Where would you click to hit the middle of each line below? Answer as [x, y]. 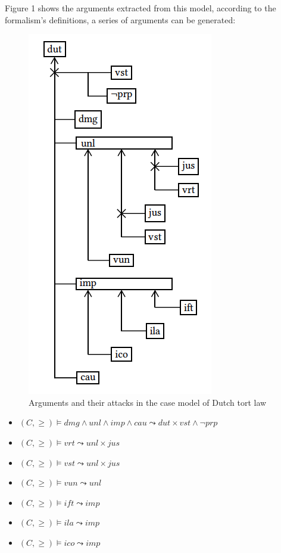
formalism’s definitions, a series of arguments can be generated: [120, 19]
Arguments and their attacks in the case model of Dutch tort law [148, 402]
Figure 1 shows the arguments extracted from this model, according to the [140, 8]
